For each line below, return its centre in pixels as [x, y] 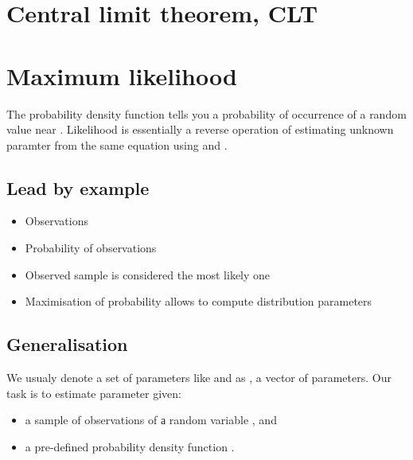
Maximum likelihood [122, 75]
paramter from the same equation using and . [117, 144]
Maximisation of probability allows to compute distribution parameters [199, 301]
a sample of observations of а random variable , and [151, 420]
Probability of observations [91, 248]
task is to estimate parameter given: [94, 393]
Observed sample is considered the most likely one [148, 274]
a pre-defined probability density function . [130, 446]
